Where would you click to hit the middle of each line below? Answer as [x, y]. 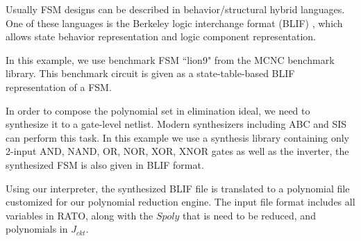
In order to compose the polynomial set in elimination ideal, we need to [158, 110]
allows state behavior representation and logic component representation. [161, 36]
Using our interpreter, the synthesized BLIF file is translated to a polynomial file [178, 188]
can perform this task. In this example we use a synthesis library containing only [177, 137]
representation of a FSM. [59, 86]
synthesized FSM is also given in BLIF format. [105, 164]
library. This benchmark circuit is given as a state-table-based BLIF [150, 73]
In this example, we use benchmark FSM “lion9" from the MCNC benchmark [170, 59]
